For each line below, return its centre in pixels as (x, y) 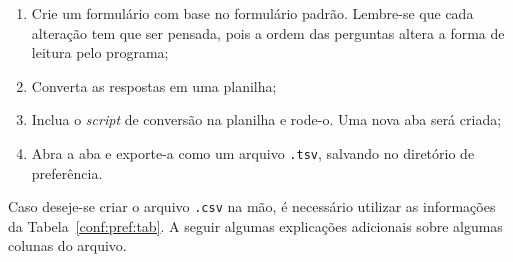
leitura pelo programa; (100, 52)
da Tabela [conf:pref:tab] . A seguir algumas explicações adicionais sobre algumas (255, 225)
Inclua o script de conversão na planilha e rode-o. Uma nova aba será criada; (266, 119)
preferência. (67, 172)
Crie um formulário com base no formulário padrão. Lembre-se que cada (252, 13)
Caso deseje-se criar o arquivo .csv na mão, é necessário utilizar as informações (252, 206)
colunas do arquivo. (67, 245)
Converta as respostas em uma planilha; (154, 85)
